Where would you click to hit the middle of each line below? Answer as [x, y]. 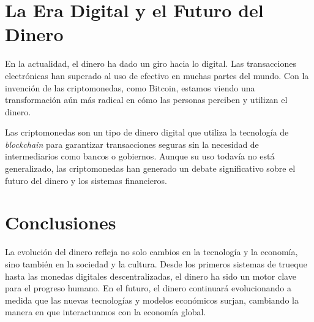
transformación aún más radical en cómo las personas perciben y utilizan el [146, 100]
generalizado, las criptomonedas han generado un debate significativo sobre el [150, 168]
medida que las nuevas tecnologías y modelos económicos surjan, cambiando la [152, 300]
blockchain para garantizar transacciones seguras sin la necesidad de [132, 144]
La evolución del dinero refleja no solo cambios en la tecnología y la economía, [151, 252]
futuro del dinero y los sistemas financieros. [86, 180]
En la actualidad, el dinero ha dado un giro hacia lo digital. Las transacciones [151, 63]
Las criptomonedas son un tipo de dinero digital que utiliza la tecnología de [147, 132]
